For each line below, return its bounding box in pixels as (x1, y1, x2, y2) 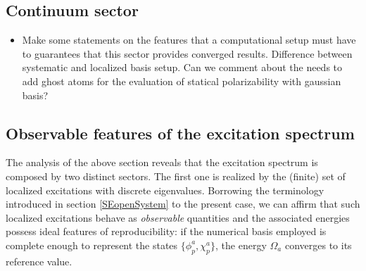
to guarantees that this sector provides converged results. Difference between (22, 46, 353, 61)
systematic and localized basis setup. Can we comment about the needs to (22, 60, 343, 75)
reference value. (6, 253, 72, 268)
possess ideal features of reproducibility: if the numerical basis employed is (6, 224, 327, 239)
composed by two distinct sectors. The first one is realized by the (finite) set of (6, 168, 346, 183)
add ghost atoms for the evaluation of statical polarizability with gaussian (22, 73, 341, 88)
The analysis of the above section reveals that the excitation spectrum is (6, 155, 318, 170)
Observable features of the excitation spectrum (6, 122, 355, 144)
